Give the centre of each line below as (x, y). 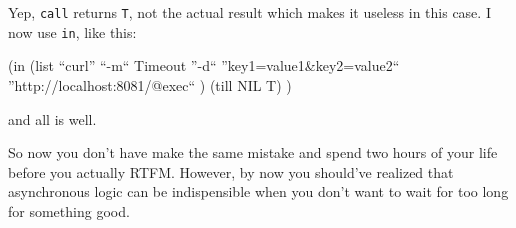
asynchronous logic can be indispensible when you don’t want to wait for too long (258, 191)
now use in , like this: (72, 31)
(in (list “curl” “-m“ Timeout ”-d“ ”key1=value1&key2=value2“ (204, 65)
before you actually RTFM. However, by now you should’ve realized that (231, 171)
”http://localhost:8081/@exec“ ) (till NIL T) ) (150, 84)
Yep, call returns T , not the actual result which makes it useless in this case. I (249, 12)
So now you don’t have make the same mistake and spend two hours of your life (253, 152)
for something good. (69, 210)
